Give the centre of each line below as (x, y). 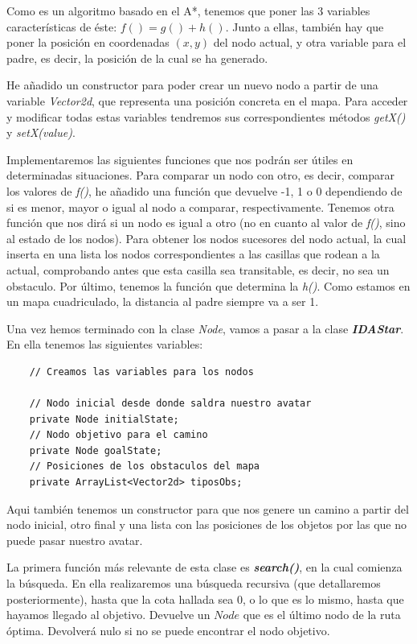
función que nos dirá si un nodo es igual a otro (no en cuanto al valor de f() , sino (206, 223)
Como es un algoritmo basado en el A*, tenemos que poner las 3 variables (188, 10)
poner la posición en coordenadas (88, 42)
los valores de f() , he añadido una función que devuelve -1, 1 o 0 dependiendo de (204, 190)
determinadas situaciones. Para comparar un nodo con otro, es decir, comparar (201, 175)
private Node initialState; (104, 419)
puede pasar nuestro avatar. (75, 540)
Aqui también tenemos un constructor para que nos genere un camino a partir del (208, 508)
